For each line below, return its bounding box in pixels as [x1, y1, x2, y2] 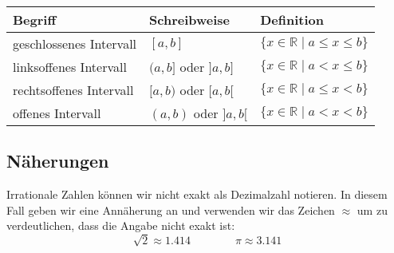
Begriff [13, 10, 57, 29]
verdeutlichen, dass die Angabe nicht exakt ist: [6, 217, 235, 234]
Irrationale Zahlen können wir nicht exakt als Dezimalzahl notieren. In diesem [6, 186, 388, 203]
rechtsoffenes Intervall [13, 81, 134, 99]
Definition [260, 10, 325, 29]
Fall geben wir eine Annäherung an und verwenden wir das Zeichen [6, 201, 335, 218]
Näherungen [6, 148, 109, 173]
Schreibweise [149, 10, 230, 29]
